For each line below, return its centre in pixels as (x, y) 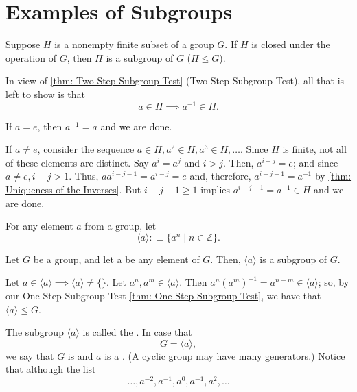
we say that (30, 355)
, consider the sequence (86, 149)
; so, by (334, 282)
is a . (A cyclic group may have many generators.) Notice (225, 355)
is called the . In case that (137, 332)
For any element (39, 226)
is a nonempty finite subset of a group (134, 44)
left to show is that (46, 94)
